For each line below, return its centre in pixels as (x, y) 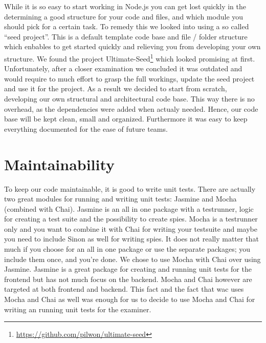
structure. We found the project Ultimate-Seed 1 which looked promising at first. (130, 57)
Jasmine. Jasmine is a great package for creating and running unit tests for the (128, 269)
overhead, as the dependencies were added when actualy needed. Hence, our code (131, 108)
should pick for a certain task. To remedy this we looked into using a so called (127, 26)
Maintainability (60, 164)
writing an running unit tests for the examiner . (78, 309)
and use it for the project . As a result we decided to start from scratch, (116, 88)
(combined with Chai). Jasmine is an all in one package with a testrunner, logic (129, 208)
